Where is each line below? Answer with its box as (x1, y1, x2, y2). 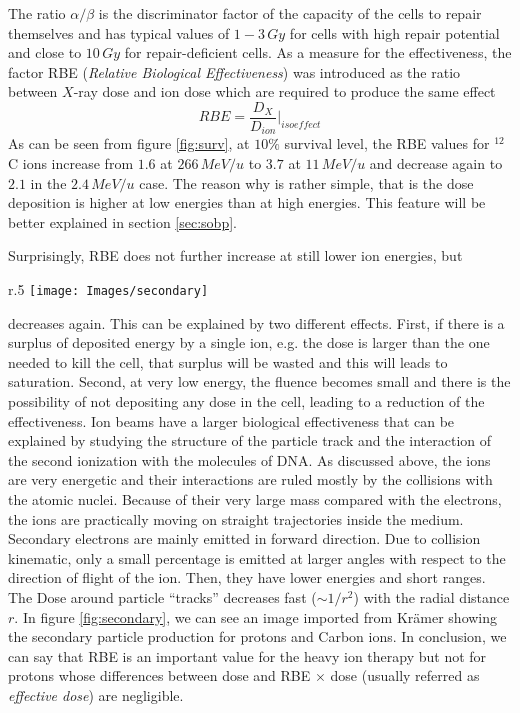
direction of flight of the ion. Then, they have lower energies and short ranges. (8, 567, 486, 588)
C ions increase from (8, 153, 134, 174)
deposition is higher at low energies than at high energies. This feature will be (8, 192, 486, 213)
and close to (8, 42, 82, 63)
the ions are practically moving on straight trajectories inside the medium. (8, 508, 464, 529)
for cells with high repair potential (289, 22, 500, 43)
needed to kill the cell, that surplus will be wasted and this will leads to (8, 351, 448, 372)
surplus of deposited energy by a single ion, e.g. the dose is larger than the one (8, 332, 490, 353)
